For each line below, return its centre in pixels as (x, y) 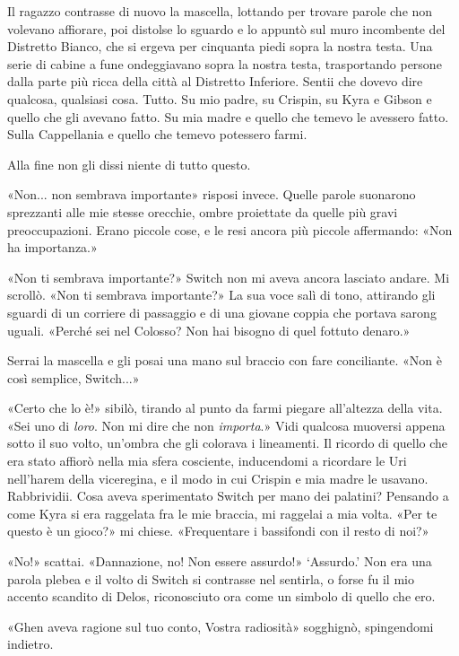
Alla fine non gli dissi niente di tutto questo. (129, 164)
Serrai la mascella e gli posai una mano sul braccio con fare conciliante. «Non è (225, 360)
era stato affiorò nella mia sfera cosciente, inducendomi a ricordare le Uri (207, 461)
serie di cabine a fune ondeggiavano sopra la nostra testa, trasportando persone (225, 63)
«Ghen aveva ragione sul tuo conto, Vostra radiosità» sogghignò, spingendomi (221, 626)
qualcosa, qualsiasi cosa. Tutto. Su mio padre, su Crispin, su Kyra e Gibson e (220, 98)
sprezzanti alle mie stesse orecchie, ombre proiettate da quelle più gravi (203, 211)
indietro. (30, 644)
